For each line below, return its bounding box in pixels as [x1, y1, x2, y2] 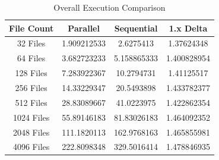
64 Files [17, 52, 46, 64]
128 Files [15, 67, 47, 79]
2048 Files [12, 126, 50, 138]
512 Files [15, 96, 47, 108]
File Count [9, 21, 54, 34]
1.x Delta [169, 21, 208, 34]
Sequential [114, 21, 158, 34]
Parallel [68, 21, 100, 34]
